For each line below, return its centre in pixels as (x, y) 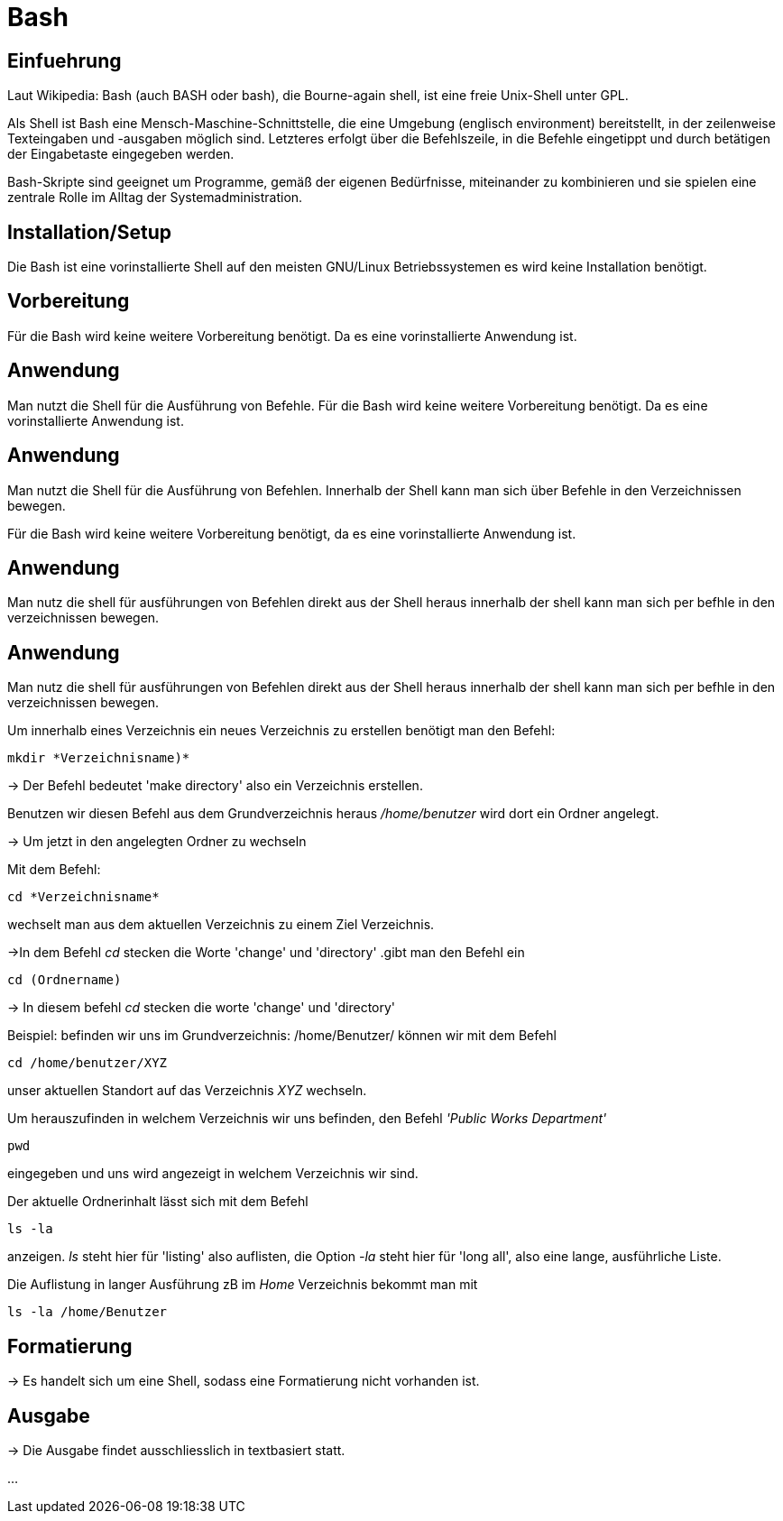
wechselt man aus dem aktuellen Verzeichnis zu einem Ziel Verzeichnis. (221, 925)
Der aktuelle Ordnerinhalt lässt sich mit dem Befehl (158, 1202)
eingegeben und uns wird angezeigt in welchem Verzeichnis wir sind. (213, 1174)
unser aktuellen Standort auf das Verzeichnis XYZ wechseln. (187, 1091)
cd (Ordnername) (64, 980)
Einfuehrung (64, 60)
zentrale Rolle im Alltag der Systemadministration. (155, 198)
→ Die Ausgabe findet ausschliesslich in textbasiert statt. (176, 1450)
